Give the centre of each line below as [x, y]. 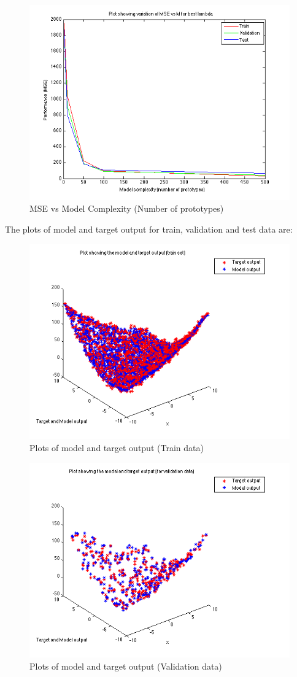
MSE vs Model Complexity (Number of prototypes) [127, 208]
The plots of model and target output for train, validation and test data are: [149, 229]
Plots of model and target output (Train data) [117, 447]
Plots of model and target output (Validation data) [126, 666]
